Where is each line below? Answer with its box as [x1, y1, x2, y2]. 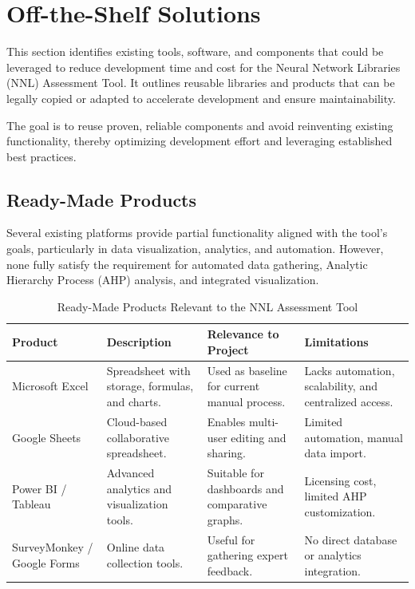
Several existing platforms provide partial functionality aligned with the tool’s [6, 224, 388, 241]
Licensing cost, [304, 472, 377, 488]
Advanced [106, 464, 155, 480]
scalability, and [304, 378, 377, 394]
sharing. [207, 445, 246, 461]
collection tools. [106, 554, 184, 571]
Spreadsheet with [106, 362, 191, 378]
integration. [304, 562, 361, 579]
